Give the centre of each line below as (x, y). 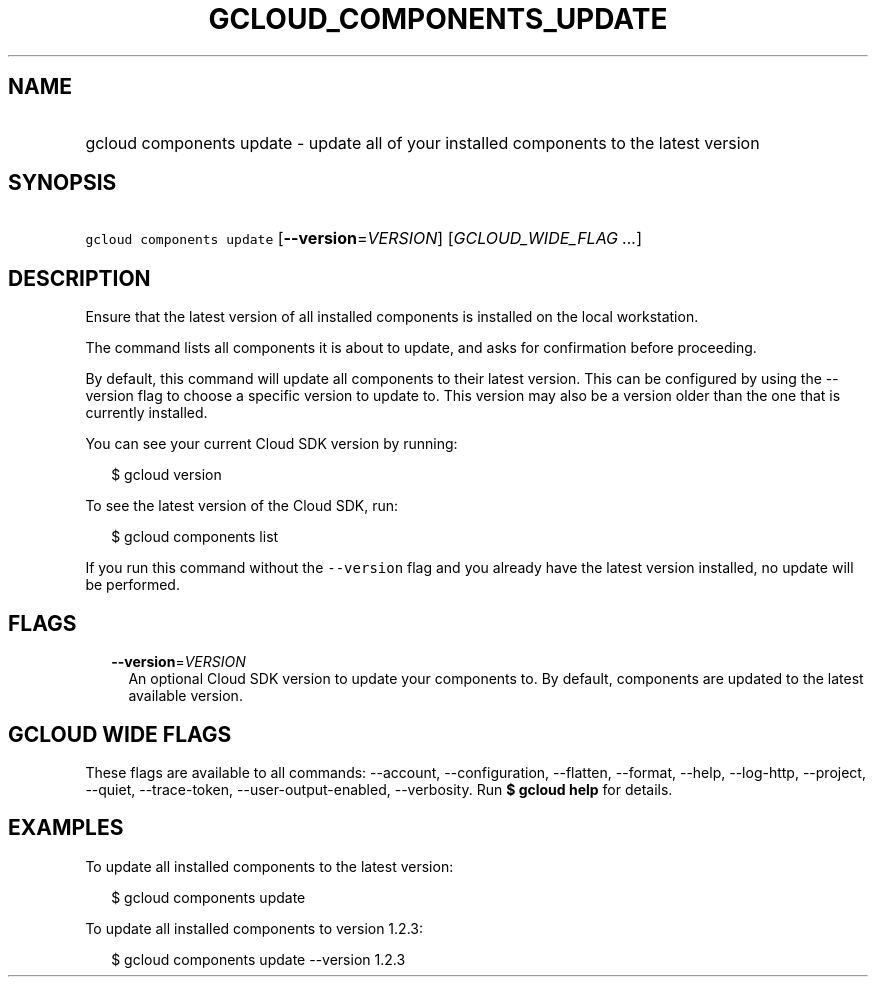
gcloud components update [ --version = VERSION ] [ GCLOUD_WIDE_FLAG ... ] (364, 238)
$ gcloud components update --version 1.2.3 (258, 959)
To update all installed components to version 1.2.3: (254, 928)
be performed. (132, 585)
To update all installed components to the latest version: (269, 866)
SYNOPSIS (62, 183)
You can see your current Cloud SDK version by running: (271, 444)
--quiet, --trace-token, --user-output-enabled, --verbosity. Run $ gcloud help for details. (379, 789)
